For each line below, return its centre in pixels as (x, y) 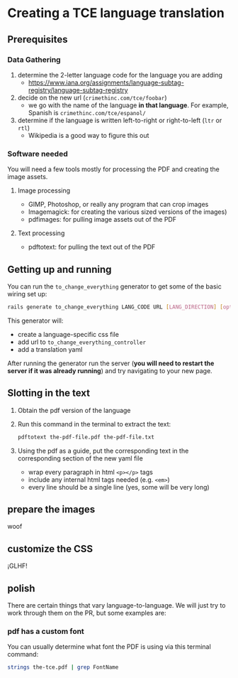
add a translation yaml (50, 349)
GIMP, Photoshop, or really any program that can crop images (118, 205)
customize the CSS (50, 549)
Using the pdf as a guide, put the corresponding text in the (103, 451)
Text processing (41, 233)
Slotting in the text (49, 393)
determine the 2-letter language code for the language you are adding (120, 75)
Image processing (44, 190)
